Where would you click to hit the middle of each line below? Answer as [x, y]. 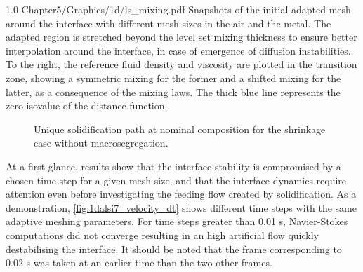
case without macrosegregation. [101, 143]
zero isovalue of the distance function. [87, 106]
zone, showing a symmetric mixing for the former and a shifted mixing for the [173, 77]
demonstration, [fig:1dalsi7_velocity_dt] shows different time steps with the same [181, 207]
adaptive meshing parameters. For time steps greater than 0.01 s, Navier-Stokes [177, 221]
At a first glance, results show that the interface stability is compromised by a [173, 166]
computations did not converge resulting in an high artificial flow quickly [162, 234]
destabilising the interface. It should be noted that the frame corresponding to [174, 249]
